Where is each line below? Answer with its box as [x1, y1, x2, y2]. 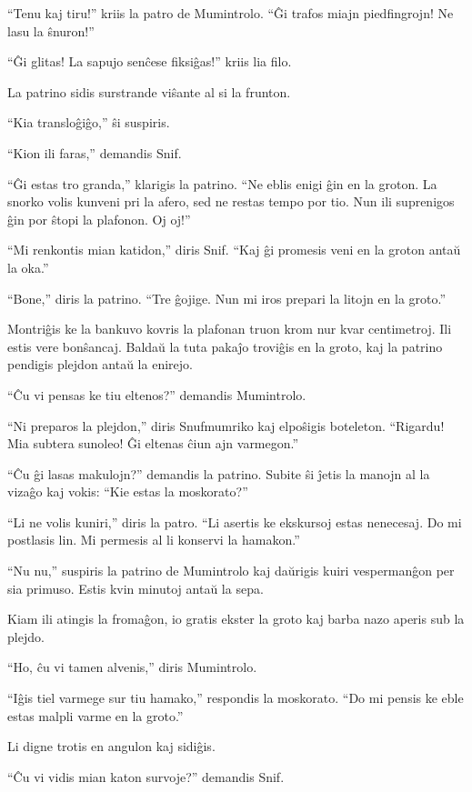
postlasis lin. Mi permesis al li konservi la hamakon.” [7, 530, 300, 549]
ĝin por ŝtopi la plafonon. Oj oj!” [7, 209, 191, 228]
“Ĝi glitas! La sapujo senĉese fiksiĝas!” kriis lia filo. [7, 52, 292, 71]
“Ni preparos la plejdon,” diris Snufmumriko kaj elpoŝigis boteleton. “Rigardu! [7, 416, 445, 435]
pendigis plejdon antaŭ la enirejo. [7, 355, 193, 374]
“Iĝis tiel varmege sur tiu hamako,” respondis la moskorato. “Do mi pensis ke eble [7, 688, 464, 707]
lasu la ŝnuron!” [7, 21, 95, 40]
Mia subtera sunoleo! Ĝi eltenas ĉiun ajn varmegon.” [7, 434, 299, 453]
